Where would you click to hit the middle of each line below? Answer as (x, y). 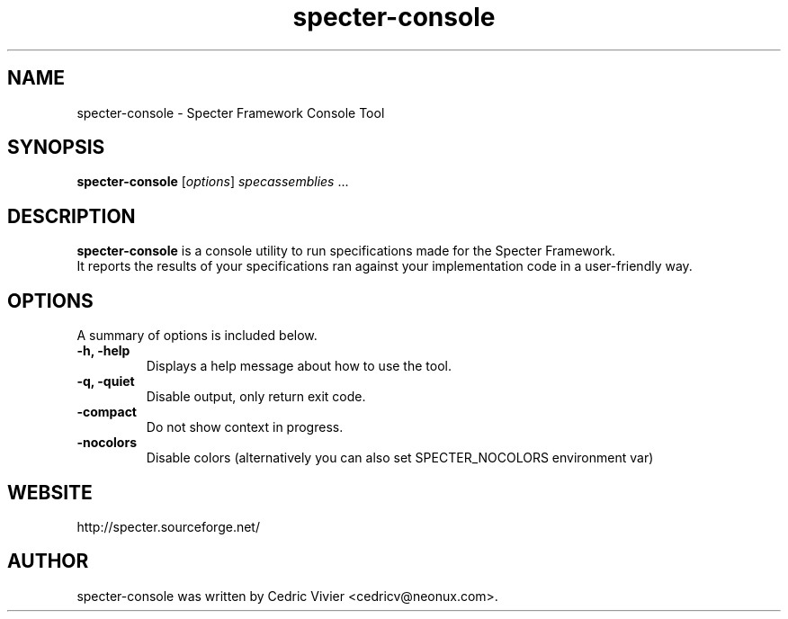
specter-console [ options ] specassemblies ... (213, 182)
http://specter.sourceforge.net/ (168, 526)
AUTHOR (48, 561)
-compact (107, 412)
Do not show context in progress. (245, 427)
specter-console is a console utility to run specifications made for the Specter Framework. (346, 251)
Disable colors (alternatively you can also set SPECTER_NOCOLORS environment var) (400, 458)
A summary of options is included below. (197, 336)
